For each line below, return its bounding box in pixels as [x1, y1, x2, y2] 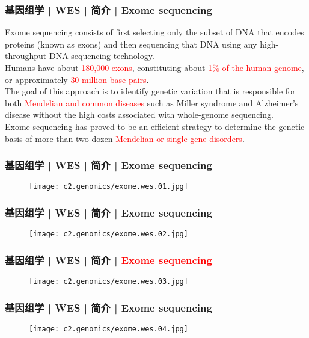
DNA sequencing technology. [49, 49, 154, 62]
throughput [5, 49, 47, 62]
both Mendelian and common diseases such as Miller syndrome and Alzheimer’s [5, 96, 299, 109]
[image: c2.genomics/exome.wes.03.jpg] [29, 277, 188, 286]
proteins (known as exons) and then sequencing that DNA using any [5, 37, 257, 50]
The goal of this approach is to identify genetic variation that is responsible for [5, 85, 296, 97]
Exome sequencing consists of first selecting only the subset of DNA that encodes [5, 26, 304, 38]
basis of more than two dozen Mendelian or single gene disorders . [5, 132, 245, 144]
